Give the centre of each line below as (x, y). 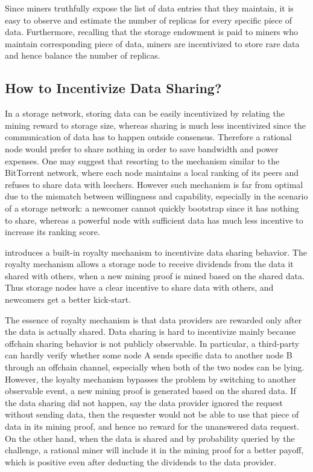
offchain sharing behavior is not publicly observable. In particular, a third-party (152, 343)
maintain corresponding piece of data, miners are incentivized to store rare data (152, 43)
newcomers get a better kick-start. (68, 299)
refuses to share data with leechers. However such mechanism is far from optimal (154, 184)
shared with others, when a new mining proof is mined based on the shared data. (155, 275)
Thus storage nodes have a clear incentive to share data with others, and (139, 287)
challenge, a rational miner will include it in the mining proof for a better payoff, (154, 450)
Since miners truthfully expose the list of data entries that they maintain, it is (149, 8)
